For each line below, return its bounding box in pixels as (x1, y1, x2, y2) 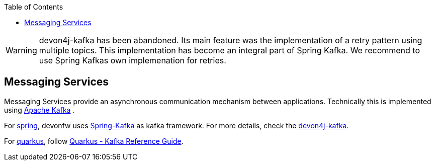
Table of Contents (4, 3, 63, 11)
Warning (6, 45, 37, 55)
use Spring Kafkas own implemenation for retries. (39, 55, 226, 65)
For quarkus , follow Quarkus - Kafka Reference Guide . (4, 136, 184, 145)
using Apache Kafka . (4, 105, 75, 114)
